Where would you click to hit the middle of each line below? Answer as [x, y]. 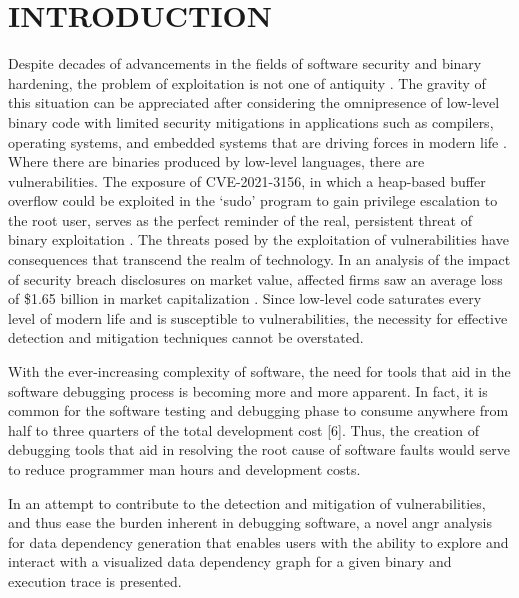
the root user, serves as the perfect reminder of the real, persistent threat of [240, 219]
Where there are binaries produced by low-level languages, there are [216, 161]
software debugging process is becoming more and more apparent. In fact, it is [248, 390]
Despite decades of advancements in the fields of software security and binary [245, 63]
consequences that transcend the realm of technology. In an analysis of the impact [259, 259]
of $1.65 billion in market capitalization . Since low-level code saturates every [245, 298]
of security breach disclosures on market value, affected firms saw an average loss [255, 278]
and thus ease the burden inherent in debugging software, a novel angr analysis [250, 522]
